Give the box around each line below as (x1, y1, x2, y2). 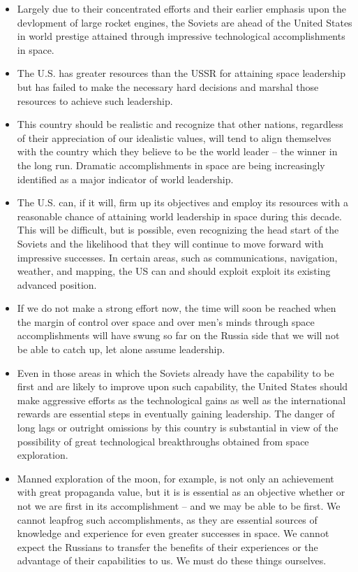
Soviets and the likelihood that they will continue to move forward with (17, 236, 324, 250)
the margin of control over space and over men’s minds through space (17, 314, 315, 329)
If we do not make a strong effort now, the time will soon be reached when (17, 301, 336, 315)
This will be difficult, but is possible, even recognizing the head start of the (17, 222, 339, 237)
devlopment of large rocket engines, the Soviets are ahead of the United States (17, 15, 352, 29)
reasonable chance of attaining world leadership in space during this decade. (17, 208, 343, 223)
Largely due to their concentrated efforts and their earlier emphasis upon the (17, 1, 347, 15)
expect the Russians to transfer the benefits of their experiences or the (17, 539, 318, 554)
